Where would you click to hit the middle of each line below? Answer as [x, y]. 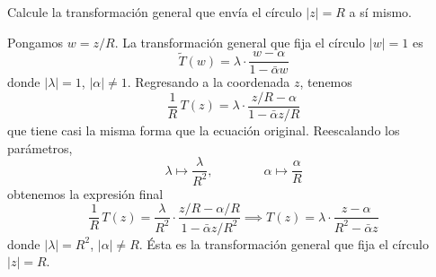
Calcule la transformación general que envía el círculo [155, 12]
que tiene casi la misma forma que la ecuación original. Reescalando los [204, 130]
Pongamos [36, 42]
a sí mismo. [380, 12]
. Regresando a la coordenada [209, 82]
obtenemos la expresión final [85, 193]
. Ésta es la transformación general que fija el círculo [284, 243]
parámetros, [40, 147]
